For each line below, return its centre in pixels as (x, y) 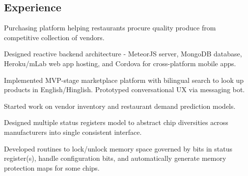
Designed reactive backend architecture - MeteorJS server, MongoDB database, (123, 54)
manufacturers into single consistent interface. (73, 132)
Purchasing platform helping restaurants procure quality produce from (110, 28)
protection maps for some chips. (52, 167)
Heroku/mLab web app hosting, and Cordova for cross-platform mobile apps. (120, 63)
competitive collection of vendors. (54, 37)
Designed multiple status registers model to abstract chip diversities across (116, 122)
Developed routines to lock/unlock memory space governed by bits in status (118, 148)
